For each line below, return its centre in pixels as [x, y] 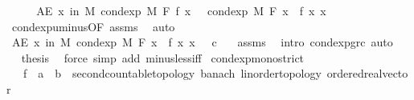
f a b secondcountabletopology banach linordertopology [172, 73]
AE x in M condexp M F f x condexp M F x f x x [181, 10]
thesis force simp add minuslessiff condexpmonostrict [163, 57]
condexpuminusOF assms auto [93, 26]
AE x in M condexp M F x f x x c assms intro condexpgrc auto [202, 42]
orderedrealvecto [367, 73]
